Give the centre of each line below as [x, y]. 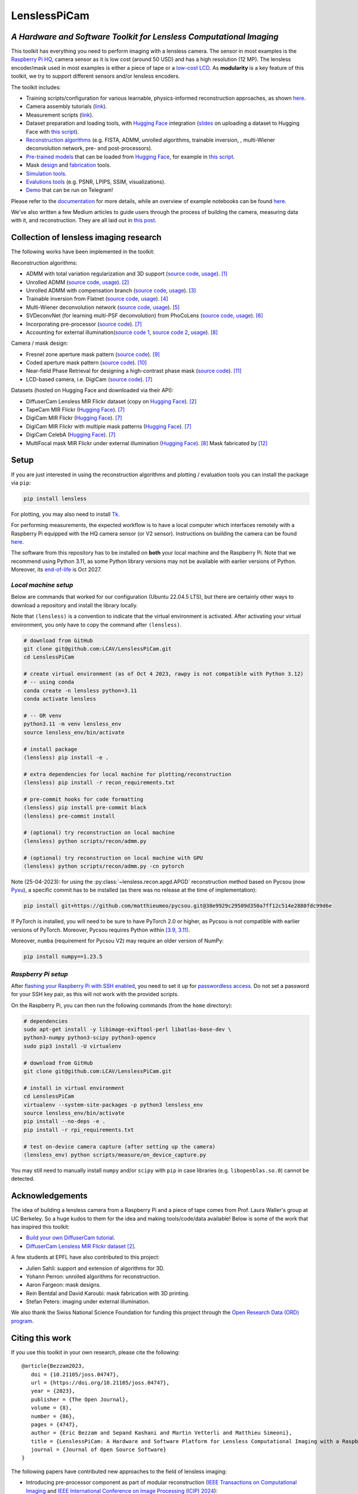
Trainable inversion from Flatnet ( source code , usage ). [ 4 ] [97, 299]
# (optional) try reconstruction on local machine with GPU [113, 858]
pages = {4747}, [55, 1424]
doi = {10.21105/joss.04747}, [75, 1374]
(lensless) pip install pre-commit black [85, 808]
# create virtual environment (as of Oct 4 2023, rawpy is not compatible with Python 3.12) [163, 674]
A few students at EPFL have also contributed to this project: [85, 1257]
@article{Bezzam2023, [53, 1366]
